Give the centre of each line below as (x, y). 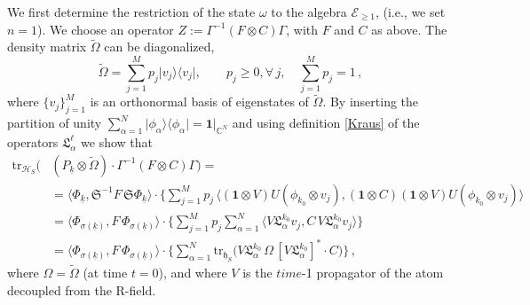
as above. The (409, 29)
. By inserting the (371, 102)
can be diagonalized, (159, 47)
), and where (193, 273)
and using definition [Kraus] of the (326, 123)
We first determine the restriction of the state (131, 12)
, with (302, 29)
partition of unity (55, 123)
